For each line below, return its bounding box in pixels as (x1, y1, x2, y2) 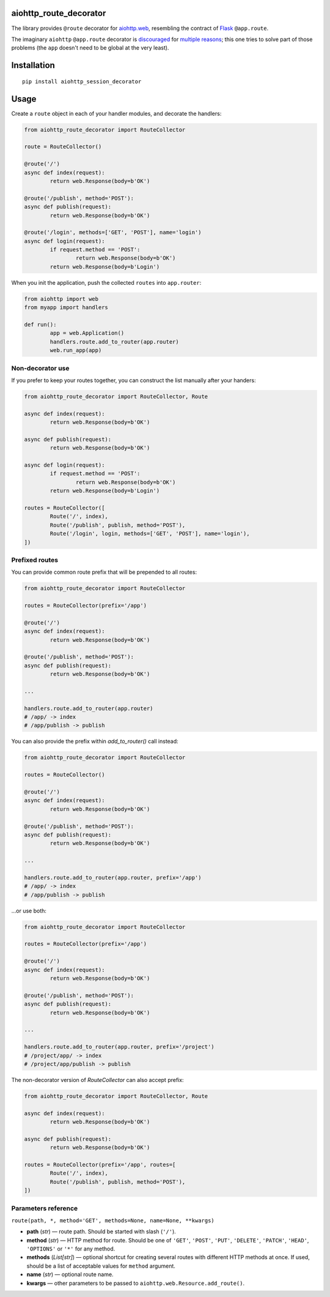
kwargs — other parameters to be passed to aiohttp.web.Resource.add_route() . (26, 1279, 245, 1287)
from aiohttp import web (24, 295, 99, 303)
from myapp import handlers (24, 304, 108, 311)
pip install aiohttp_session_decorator (22, 78, 142, 85)
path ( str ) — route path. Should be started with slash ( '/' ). (26, 1228, 177, 1235)
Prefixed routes (11, 555, 58, 564)
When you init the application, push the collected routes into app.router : (11, 279, 202, 286)
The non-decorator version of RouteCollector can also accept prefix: (11, 1076, 184, 1083)
